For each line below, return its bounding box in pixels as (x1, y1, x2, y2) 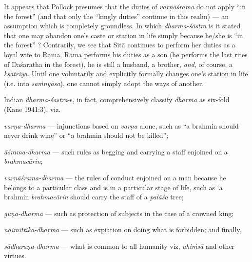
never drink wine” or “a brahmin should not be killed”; (4, 130, 169, 140)
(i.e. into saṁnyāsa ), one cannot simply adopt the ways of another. (4, 78, 204, 88)
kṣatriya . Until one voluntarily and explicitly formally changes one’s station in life (4, 68, 248, 79)
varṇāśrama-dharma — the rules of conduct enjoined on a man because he (4, 172, 226, 182)
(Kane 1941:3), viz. (4, 104, 61, 114)
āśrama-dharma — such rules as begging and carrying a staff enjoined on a (4, 146, 228, 156)
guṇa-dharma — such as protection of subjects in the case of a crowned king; (4, 208, 234, 218)
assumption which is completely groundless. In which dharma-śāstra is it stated (4, 21, 241, 31)
